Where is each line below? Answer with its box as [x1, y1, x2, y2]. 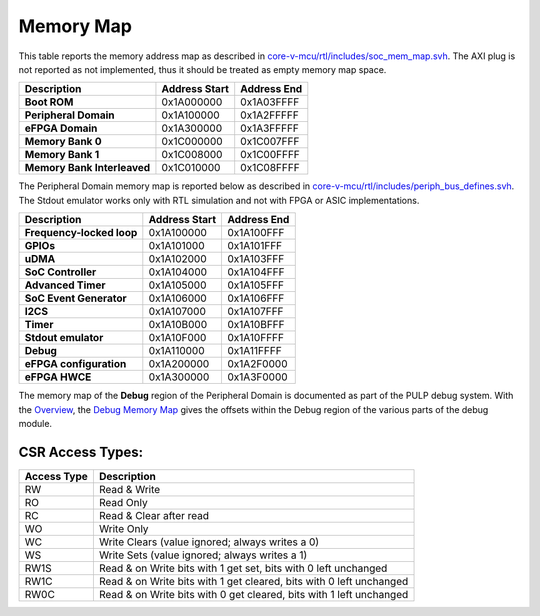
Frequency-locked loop [24, 226, 138, 240]
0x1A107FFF [227, 305, 284, 319]
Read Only [98, 495, 149, 509]
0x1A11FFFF [227, 344, 282, 358]
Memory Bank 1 [24, 148, 100, 162]
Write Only [98, 521, 149, 535]
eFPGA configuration [24, 357, 127, 371]
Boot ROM [24, 95, 74, 109]
